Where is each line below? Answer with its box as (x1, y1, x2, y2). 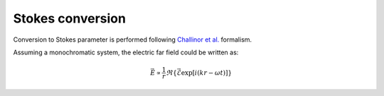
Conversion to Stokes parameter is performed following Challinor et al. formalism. (13, 35, 252, 44)
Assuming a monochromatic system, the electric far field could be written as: (13, 48, 239, 56)
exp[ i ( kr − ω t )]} (181, 68, 233, 77)
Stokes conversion (13, 11, 126, 26)
